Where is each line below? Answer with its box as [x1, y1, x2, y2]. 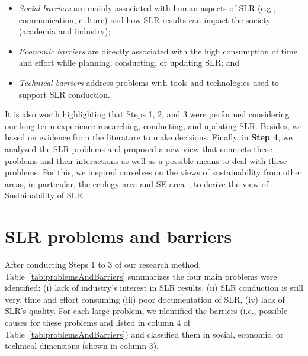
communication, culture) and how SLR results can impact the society [18, 13, 271, 25]
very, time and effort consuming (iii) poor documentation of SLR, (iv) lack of [5, 293, 285, 305]
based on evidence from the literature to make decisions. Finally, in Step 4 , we [5, 131, 293, 143]
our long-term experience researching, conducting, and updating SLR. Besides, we [5, 119, 302, 132]
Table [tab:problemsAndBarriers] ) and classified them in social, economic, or [5, 328, 284, 340]
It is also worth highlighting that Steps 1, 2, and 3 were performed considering [5, 108, 290, 120]
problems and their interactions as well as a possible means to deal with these [5, 154, 287, 166]
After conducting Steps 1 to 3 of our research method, [5, 258, 201, 271]
